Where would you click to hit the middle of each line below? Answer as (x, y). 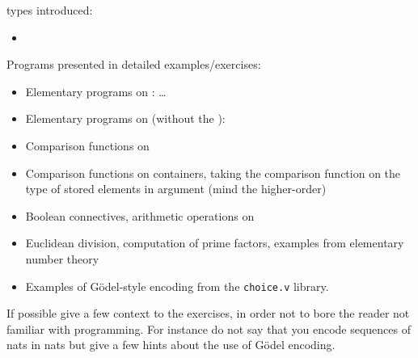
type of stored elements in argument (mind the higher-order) (176, 189)
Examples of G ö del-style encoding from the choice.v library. (177, 286)
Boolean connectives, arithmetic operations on (140, 215)
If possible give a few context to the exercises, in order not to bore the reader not (208, 313)
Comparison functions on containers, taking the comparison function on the (213, 173)
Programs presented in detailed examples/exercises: (134, 64)
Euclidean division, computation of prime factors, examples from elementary (215, 243)
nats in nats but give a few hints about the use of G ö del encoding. (171, 345)
